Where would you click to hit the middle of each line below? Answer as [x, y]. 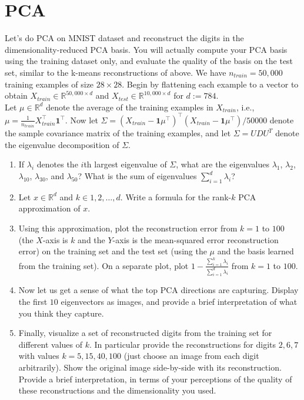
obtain [16, 95]
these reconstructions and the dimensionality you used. [117, 390]
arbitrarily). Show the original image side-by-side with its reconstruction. [150, 367]
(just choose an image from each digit [191, 356]
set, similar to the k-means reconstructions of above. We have [116, 72]
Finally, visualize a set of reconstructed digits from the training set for [145, 333]
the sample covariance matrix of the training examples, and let [118, 133]
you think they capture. [61, 313]
